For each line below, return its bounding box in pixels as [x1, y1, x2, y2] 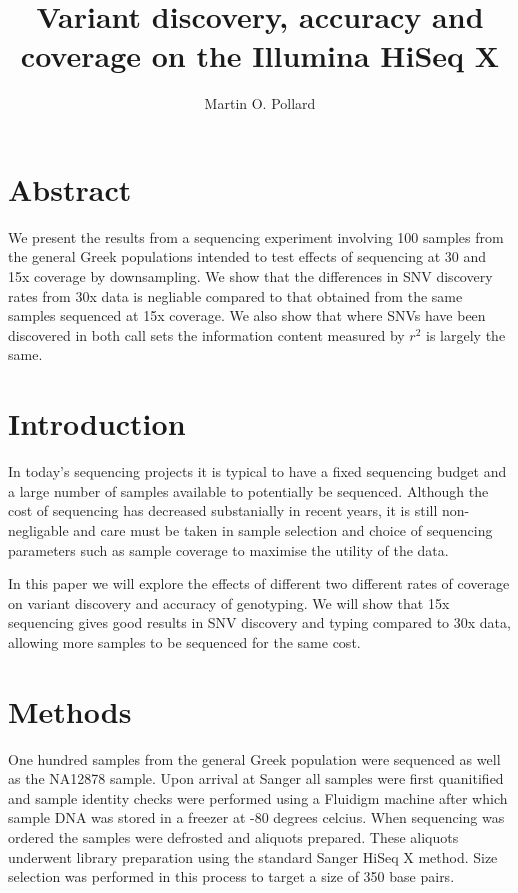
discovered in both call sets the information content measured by [8, 324, 405, 345]
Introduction [8, 403, 186, 444]
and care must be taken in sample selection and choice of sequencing [73, 519, 493, 540]
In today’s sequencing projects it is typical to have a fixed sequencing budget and [8, 461, 507, 482]
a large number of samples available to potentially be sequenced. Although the [8, 480, 489, 501]
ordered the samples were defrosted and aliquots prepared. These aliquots [8, 826, 459, 847]
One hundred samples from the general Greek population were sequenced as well [8, 748, 501, 769]
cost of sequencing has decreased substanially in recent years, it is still [8, 500, 438, 521]
